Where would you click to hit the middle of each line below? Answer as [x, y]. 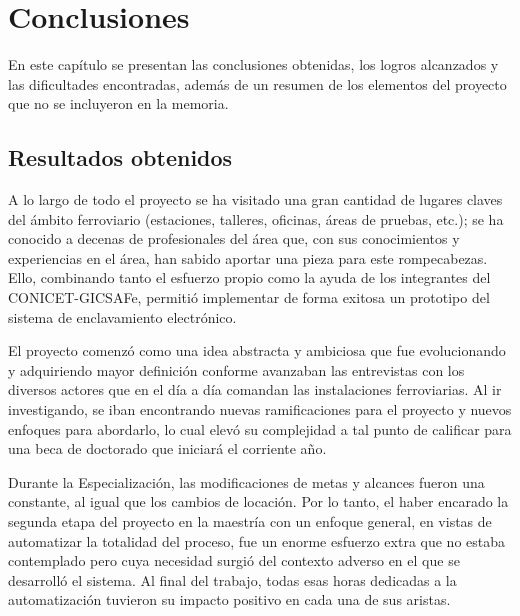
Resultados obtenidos [120, 157]
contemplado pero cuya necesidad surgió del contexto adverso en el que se [234, 560]
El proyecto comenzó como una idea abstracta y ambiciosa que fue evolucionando [257, 350]
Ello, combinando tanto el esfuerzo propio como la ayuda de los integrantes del [249, 277]
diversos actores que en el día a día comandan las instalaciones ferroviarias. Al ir [255, 389]
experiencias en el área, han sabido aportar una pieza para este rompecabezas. [248, 257]
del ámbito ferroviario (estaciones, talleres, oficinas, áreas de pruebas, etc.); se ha [256, 218]
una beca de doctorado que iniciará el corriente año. [167, 448]
